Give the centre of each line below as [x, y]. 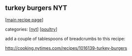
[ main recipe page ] [24, 19]
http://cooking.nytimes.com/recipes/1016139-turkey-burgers [66, 48]
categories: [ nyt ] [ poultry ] [31, 29]
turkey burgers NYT [36, 8]
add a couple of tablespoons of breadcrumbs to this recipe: [65, 38]
